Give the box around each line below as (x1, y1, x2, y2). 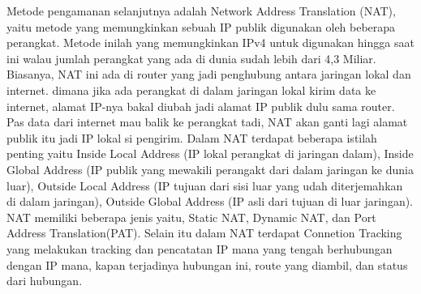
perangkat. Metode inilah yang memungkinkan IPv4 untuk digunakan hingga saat (6, 34, 415, 51)
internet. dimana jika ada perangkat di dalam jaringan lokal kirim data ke (6, 81, 376, 98)
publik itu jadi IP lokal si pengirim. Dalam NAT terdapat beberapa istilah (6, 129, 377, 146)
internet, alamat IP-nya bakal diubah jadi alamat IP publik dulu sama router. (6, 97, 395, 114)
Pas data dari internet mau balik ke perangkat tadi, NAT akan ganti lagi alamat (6, 113, 408, 130)
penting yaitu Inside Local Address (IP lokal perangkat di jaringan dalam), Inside (6, 145, 414, 162)
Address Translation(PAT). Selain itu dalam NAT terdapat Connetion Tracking (6, 224, 402, 241)
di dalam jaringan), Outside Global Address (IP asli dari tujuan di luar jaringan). (6, 193, 414, 210)
